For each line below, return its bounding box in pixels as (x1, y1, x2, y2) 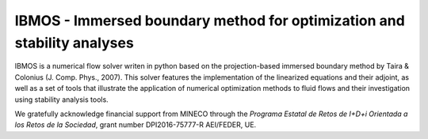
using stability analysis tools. (14, 95, 109, 104)
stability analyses (14, 34, 134, 51)
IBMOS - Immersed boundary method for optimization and (14, 12, 406, 29)
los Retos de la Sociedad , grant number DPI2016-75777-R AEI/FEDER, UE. (14, 120, 257, 130)
